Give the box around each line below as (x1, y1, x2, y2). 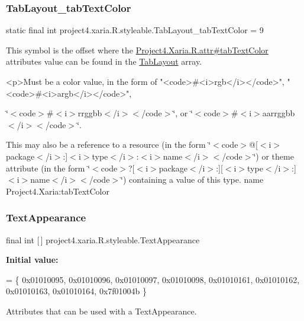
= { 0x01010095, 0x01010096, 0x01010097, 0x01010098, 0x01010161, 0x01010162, (6, 273, 300, 285)
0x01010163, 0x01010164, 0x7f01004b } (6, 285, 147, 297)
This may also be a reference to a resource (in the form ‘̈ (6, 138, 211, 151)
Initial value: (6, 253, 59, 266)
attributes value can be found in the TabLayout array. (6, 55, 202, 68)
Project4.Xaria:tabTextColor (6, 185, 109, 197)
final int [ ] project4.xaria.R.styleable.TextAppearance (6, 233, 200, 246)
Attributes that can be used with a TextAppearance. (6, 304, 197, 317)
